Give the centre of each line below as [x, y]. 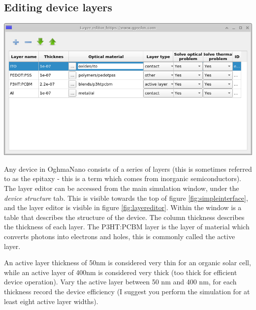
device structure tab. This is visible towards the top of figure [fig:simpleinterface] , [126, 198]
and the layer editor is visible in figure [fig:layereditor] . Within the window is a [123, 207]
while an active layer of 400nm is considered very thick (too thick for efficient [121, 272]
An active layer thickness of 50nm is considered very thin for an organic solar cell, [128, 263]
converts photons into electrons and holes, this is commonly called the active [120, 236]
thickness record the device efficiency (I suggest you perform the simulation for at [127, 291]
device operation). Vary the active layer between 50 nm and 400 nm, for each [120, 282]
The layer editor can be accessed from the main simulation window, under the [122, 188]
